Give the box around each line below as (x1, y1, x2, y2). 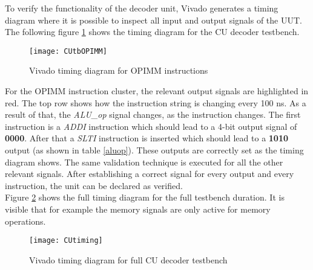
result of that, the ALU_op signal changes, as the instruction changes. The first (5, 108, 301, 121)
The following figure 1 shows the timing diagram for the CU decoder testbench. (5, 25, 300, 38)
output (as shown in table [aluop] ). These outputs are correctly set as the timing (5, 144, 304, 156)
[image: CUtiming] (29, 236, 103, 245)
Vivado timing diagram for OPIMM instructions (29, 64, 208, 77)
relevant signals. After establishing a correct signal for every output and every (5, 167, 294, 180)
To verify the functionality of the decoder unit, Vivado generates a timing (5, 2, 278, 14)
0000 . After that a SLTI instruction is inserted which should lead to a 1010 (5, 132, 289, 144)
